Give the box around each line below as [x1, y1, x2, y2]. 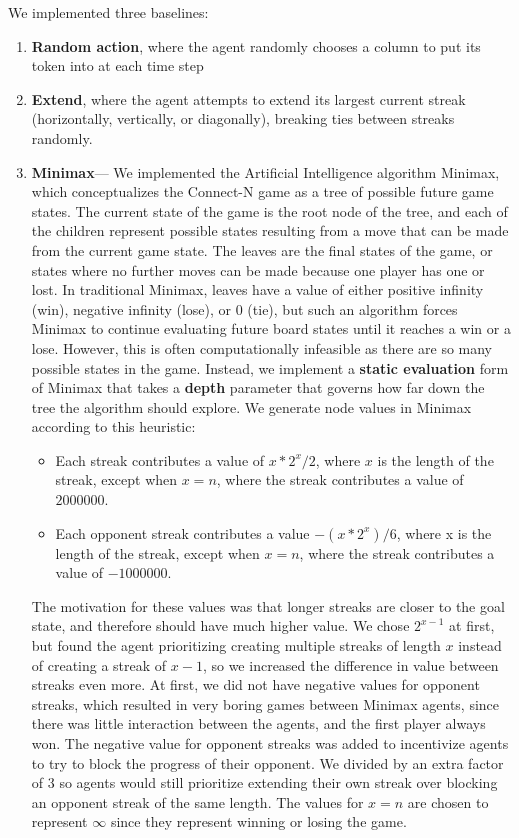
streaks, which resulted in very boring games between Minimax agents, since [31, 693, 500, 714]
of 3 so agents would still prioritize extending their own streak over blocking [31, 772, 498, 793]
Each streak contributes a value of [55, 449, 265, 470]
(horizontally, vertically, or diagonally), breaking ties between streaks [31, 108, 455, 129]
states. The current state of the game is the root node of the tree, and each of [31, 200, 508, 221]
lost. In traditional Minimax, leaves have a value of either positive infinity [31, 279, 484, 300]
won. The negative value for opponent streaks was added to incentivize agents [31, 733, 509, 753]
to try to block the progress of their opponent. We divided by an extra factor [31, 752, 504, 773]
